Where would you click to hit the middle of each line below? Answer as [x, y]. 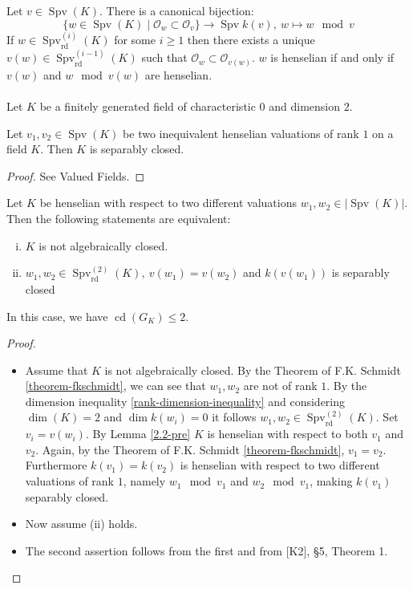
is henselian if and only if [332, 57]
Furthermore [56, 465]
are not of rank [280, 386]
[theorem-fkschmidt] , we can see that [115, 386]
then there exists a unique [251, 40]
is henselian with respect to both [287, 434]
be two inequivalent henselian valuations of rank [241, 133]
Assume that [57, 370]
